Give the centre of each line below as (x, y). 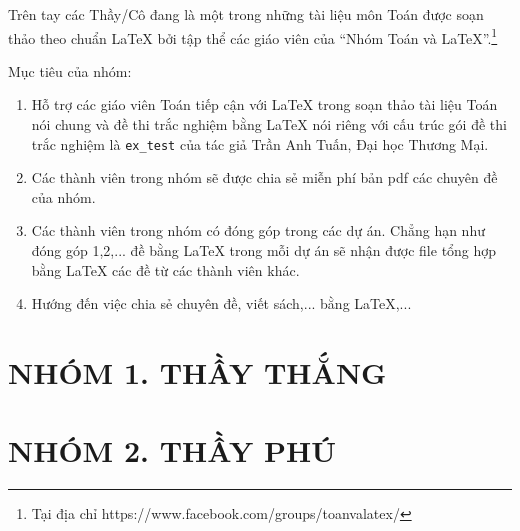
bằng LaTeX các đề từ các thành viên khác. (165, 269)
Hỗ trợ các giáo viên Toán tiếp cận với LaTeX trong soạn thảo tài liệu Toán (264, 104)
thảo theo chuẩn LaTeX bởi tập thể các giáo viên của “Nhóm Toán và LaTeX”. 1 (253, 36)
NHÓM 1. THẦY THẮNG (197, 372)
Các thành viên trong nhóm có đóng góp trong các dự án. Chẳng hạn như (258, 230)
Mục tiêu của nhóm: (70, 70)
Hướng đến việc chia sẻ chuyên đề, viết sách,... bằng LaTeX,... (221, 303)
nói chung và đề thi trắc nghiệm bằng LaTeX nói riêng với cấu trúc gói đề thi (269, 124)
